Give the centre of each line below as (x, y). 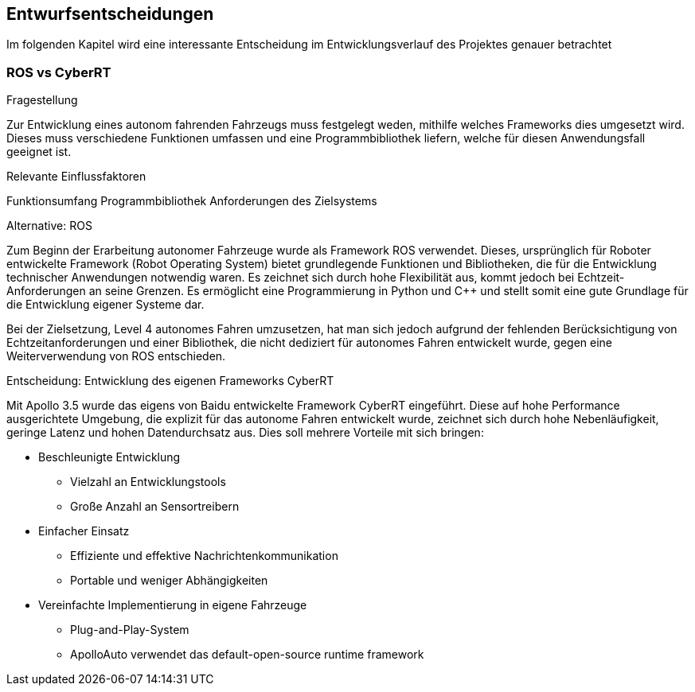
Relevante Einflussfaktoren (76, 177)
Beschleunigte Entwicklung (109, 457)
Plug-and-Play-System (130, 630)
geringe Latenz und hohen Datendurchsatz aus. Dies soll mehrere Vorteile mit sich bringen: (245, 433)
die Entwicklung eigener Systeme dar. (105, 305)
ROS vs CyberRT (59, 72)
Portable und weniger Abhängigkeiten (169, 581)
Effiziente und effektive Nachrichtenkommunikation (204, 556)
